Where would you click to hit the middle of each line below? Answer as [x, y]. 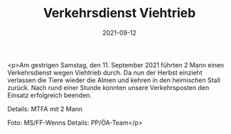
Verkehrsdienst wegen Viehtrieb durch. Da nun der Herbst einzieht [105, 72]
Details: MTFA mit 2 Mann [45, 108]
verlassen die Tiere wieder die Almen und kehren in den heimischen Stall [114, 80]
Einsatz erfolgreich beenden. [50, 95]
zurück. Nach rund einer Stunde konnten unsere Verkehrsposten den [108, 87]
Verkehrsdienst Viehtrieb [119, 13]
